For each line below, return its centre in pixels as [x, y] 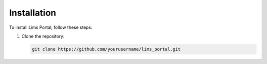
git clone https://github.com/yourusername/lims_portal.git [106, 49]
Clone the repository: [43, 36]
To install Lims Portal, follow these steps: [51, 27]
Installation [33, 13]
